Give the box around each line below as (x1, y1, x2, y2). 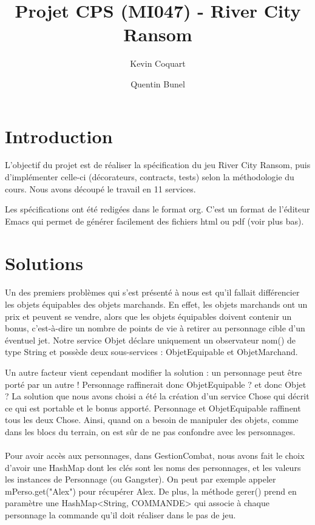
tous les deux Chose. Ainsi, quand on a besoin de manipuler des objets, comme (5, 413, 299, 426)
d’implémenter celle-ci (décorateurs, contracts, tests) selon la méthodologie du (5, 171, 294, 183)
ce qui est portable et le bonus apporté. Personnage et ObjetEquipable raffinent (5, 401, 301, 414)
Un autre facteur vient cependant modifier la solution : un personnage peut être (5, 365, 302, 378)
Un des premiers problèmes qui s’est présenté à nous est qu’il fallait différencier (5, 286, 300, 299)
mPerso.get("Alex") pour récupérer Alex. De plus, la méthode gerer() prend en (5, 484, 297, 497)
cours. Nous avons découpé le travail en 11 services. (5, 182, 196, 195)
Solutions (5, 250, 83, 275)
